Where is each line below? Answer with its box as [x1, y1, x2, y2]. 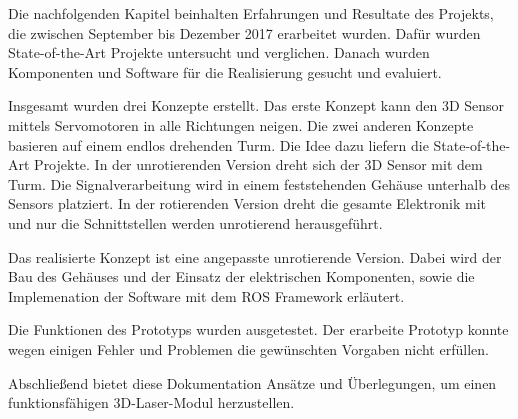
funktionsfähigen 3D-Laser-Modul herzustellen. [8, 392, 295, 413]
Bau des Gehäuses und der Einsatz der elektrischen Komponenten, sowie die [8, 266, 475, 287]
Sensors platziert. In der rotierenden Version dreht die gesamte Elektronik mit [8, 193, 486, 214]
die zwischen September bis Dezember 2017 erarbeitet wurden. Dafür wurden [8, 22, 481, 43]
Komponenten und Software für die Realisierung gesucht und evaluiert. [8, 61, 442, 82]
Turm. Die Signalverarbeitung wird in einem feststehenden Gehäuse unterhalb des [8, 173, 511, 194]
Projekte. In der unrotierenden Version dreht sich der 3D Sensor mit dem [34, 154, 483, 175]
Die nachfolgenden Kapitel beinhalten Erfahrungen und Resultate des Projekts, [8, 3, 494, 23]
